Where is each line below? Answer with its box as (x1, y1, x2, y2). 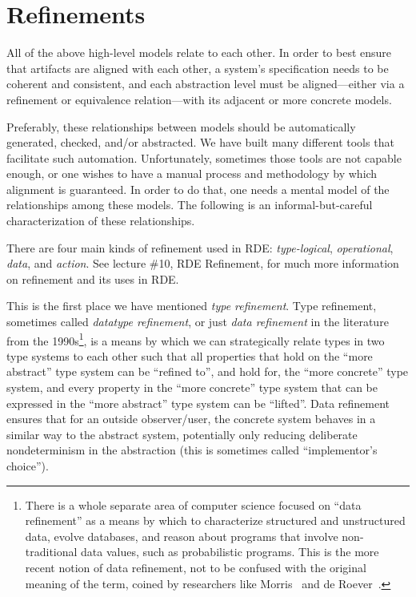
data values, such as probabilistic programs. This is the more (81, 543, 379, 560)
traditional (25, 543, 78, 560)
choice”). (6, 458, 49, 474)
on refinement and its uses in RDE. (6, 270, 179, 287)
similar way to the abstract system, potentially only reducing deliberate (6, 426, 358, 442)
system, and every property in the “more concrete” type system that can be (6, 379, 378, 396)
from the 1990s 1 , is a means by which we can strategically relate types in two (6, 329, 385, 349)
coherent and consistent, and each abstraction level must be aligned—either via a (6, 75, 405, 92)
